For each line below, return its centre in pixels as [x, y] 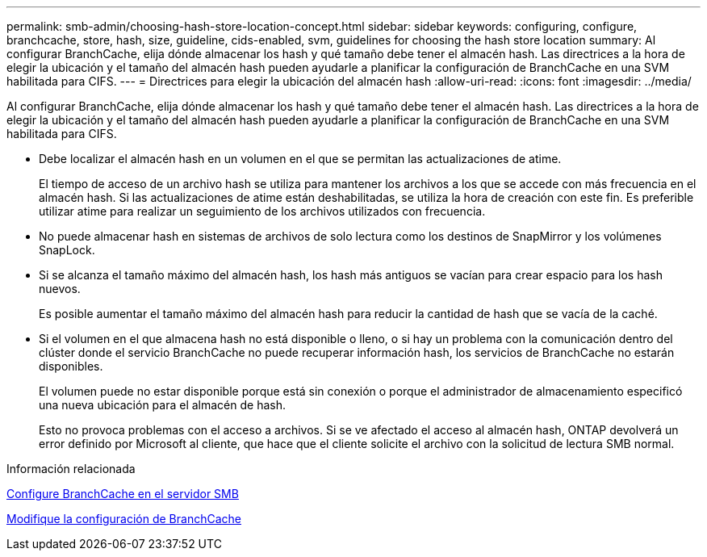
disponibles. [71, 366]
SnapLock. [67, 250]
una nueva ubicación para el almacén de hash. [163, 405]
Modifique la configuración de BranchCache [124, 519]
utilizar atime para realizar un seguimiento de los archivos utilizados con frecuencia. [262, 211]
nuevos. [60, 289]
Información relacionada [71, 469]
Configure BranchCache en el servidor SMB [123, 494]
